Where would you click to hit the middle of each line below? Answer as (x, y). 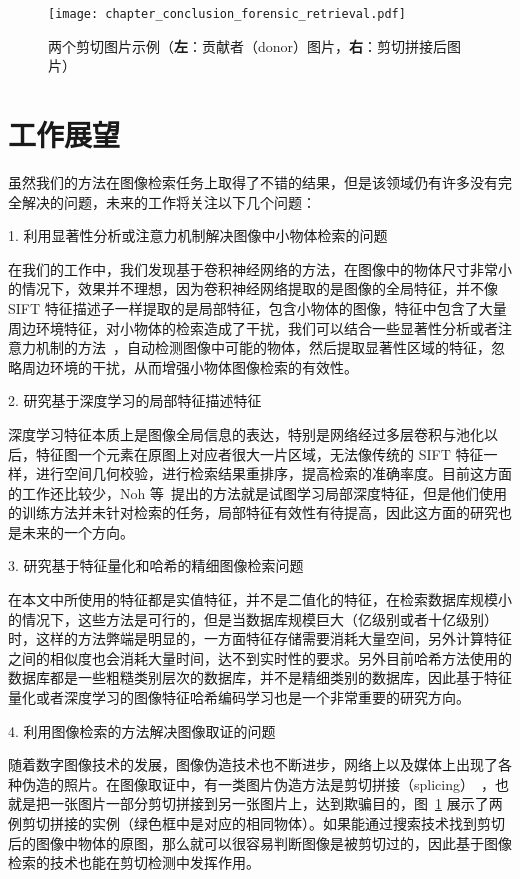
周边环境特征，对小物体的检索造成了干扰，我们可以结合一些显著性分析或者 (253, 327)
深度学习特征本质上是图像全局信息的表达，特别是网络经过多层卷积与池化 (246, 433)
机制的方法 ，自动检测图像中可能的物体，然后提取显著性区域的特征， (263, 347)
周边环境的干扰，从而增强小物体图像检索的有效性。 (189, 366)
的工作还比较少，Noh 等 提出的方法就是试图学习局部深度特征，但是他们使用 (257, 492)
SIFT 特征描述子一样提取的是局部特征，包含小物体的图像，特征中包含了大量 (257, 307)
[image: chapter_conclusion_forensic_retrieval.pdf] (227, 14)
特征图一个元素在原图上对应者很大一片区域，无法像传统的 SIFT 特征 (259, 453)
